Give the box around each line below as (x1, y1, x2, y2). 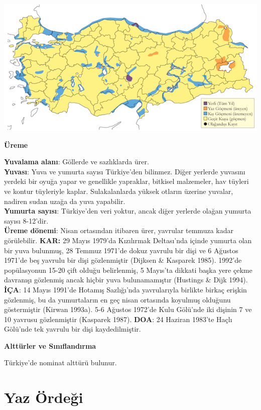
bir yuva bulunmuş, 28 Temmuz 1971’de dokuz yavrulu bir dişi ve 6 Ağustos (4, 245, 238, 255)
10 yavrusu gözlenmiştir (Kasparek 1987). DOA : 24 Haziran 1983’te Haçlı (4, 314, 232, 324)
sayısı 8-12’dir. (4, 215, 49, 226)
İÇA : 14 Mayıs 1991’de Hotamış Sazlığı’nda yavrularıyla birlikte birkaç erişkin (4, 284, 247, 294)
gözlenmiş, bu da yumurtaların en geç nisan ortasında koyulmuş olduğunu (4, 294, 231, 304)
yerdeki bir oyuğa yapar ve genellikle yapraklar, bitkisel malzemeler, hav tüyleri (4, 176, 249, 186)
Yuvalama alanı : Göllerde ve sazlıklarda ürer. (4, 156, 149, 167)
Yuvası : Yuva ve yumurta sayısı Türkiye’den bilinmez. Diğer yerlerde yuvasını (4, 166, 245, 176)
